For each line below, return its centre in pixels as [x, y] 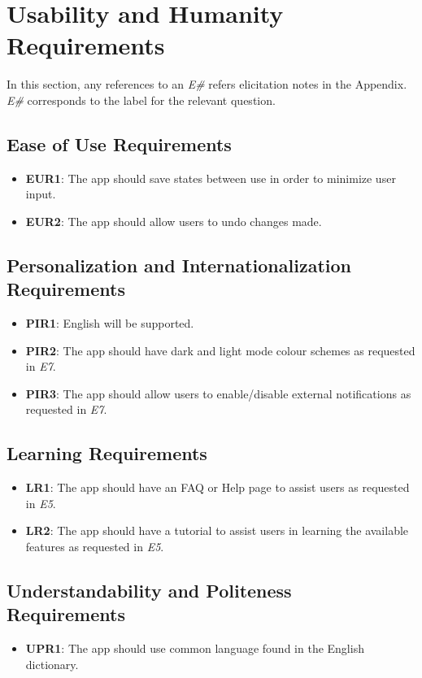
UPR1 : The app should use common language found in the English [195, 648]
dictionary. [52, 664]
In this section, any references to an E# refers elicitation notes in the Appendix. [207, 84]
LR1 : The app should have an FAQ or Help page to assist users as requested [218, 487]
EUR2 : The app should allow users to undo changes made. [174, 221]
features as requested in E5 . [95, 547]
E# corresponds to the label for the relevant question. [141, 100]
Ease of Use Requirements [119, 143]
